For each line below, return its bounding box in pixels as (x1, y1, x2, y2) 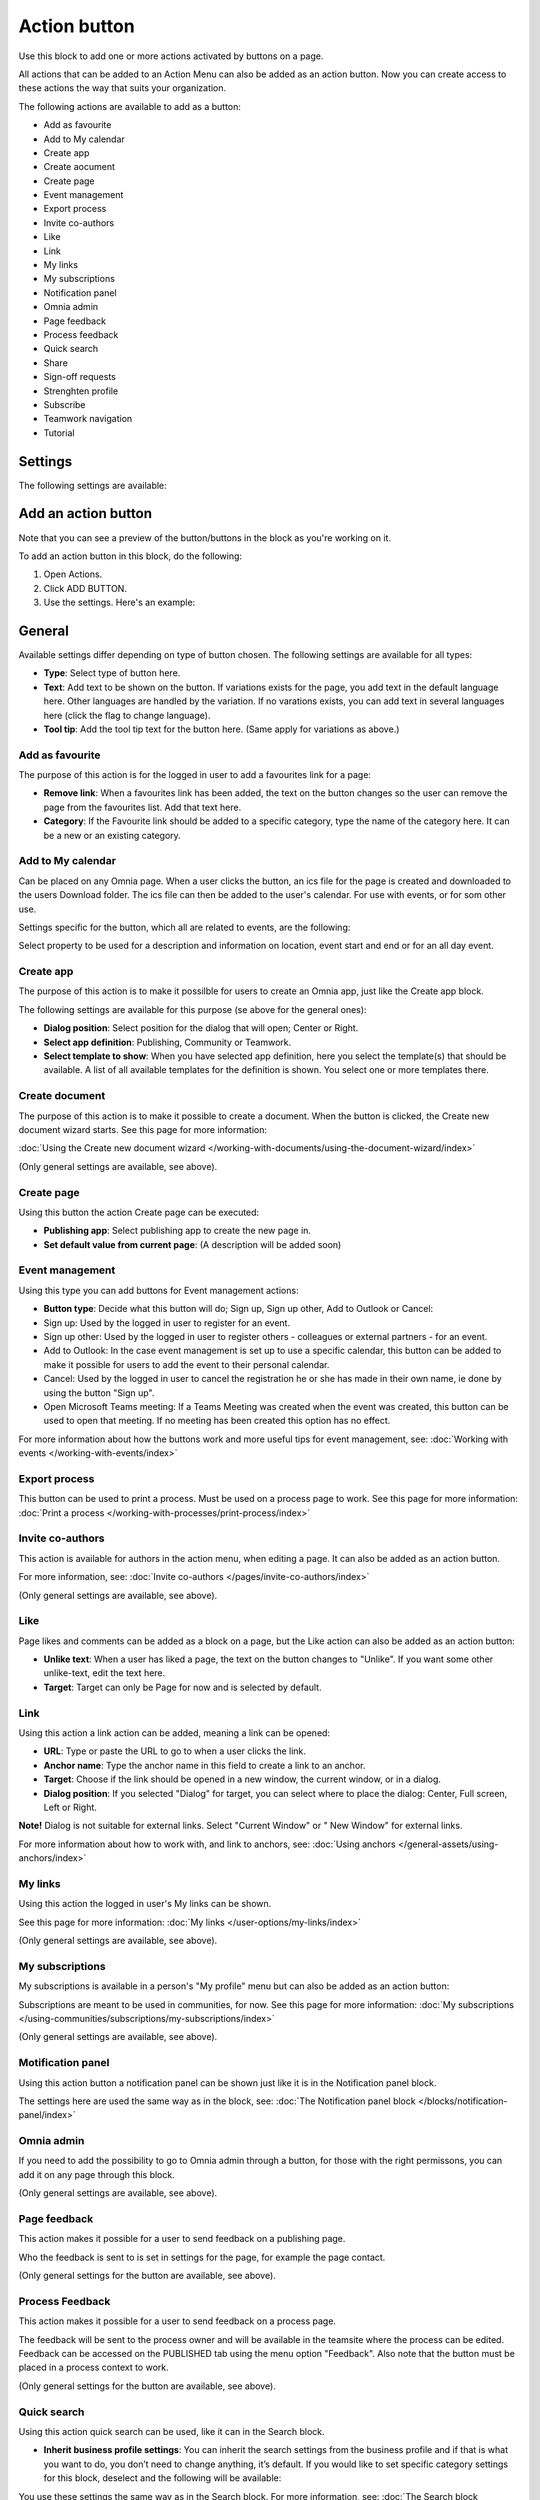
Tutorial (43, 426, 75, 439)
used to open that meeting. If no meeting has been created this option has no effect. (43, 1415, 391, 1427)
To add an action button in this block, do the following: (18, 550, 243, 562)
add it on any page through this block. (18, 2168, 175, 2180)
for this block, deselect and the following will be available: (43, 2472, 282, 2484)
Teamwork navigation (43, 413, 133, 425)
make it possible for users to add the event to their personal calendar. (43, 1358, 330, 1370)
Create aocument (43, 161, 115, 173)
